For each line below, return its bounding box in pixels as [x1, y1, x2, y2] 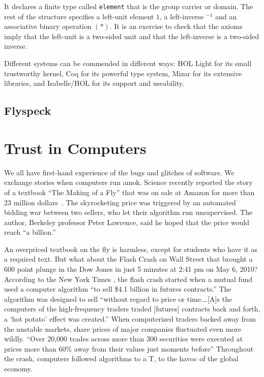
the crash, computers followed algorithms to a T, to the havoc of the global [4, 353, 239, 364]
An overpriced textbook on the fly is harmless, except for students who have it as [4, 243, 257, 254]
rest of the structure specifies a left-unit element [4, 11, 154, 21]
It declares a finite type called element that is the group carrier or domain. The [4, 1, 253, 11]
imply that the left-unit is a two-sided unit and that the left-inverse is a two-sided [4, 30, 259, 41]
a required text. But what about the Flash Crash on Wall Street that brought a [4, 254, 253, 264]
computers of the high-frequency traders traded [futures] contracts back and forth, [4, 303, 260, 314]
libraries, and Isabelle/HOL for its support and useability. [4, 78, 184, 88]
